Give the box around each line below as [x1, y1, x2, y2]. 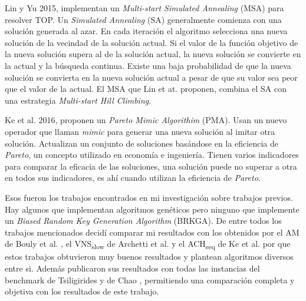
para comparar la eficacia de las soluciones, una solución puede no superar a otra [5, 160, 297, 172]
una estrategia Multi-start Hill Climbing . [5, 94, 152, 106]
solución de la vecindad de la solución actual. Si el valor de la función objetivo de [5, 36, 298, 48]
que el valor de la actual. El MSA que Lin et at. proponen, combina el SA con [5, 82, 287, 95]
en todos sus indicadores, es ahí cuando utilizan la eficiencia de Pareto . [5, 171, 261, 184]
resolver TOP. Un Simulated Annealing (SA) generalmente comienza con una [5, 13, 282, 25]
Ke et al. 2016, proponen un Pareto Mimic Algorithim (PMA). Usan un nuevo [5, 114, 287, 126]
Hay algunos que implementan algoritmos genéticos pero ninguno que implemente [5, 203, 300, 215]
